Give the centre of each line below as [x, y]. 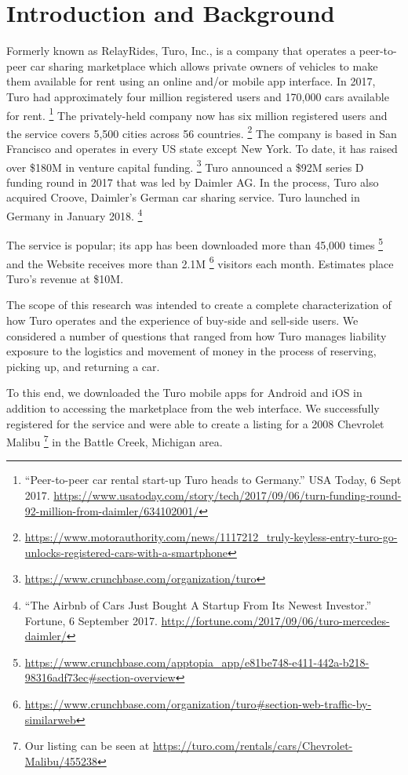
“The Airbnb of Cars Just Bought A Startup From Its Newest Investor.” [198, 604]
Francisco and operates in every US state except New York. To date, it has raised [202, 148]
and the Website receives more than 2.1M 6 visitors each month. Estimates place [200, 262]
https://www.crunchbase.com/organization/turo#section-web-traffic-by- [198, 703]
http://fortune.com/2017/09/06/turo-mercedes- [275, 620]
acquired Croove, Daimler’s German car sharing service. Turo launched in [183, 197]
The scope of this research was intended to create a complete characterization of [199, 305]
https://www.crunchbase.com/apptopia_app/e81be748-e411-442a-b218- [197, 662]
